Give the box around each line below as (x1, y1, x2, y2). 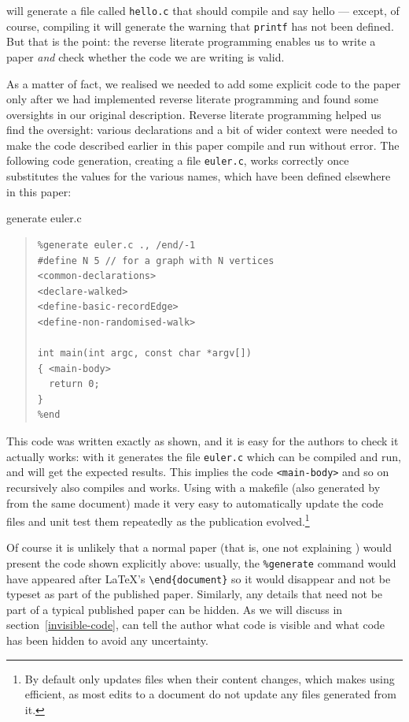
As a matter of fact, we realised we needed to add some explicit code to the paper (6, 75, 401, 91)
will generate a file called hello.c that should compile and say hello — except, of (6, 2, 400, 18)
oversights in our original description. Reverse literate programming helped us (6, 106, 381, 122)
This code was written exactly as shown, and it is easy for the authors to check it (6, 433, 399, 449)
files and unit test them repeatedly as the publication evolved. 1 (6, 511, 310, 529)
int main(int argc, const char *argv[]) (37, 348, 252, 359)
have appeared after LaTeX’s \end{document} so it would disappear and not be (6, 570, 391, 586)
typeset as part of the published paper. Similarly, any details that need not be (6, 586, 383, 602)
